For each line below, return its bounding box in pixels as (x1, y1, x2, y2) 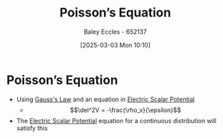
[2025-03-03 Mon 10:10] (79, 41, 151, 49)
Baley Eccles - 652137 (84, 28, 147, 36)
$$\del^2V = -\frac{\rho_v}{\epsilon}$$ (70, 105, 182, 114)
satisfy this (16, 124, 48, 132)
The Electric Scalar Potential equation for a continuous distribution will (16, 116, 217, 125)
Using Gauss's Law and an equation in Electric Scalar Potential (16, 95, 195, 103)
